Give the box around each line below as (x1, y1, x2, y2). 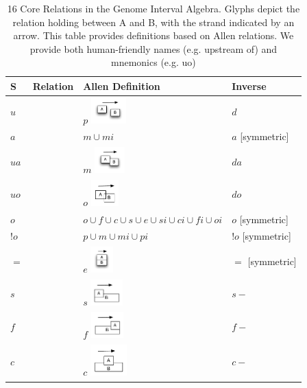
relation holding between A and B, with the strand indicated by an (12, 14, 295, 29)
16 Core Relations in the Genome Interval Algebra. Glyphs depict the (7, 1, 300, 15)
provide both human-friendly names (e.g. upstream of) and (29, 41, 278, 56)
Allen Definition (83, 78, 160, 93)
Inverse (232, 78, 267, 93)
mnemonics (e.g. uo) (111, 55, 196, 69)
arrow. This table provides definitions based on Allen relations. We (13, 28, 294, 43)
